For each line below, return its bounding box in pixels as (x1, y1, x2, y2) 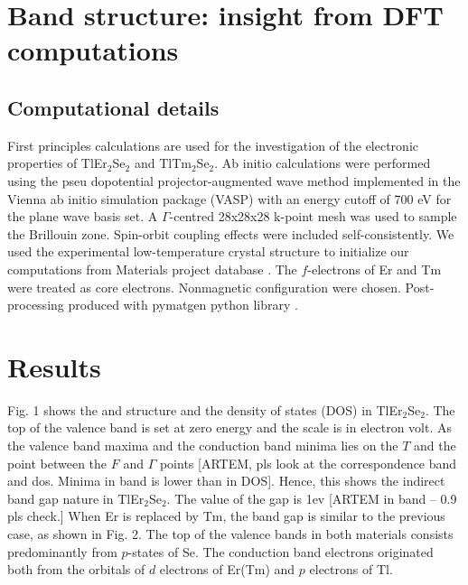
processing (7, 295, 64, 314)
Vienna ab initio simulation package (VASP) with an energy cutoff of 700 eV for (7, 189, 452, 208)
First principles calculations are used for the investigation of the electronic (7, 135, 418, 154)
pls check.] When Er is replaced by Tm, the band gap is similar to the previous (7, 506, 445, 525)
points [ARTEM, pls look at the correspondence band (159, 453, 457, 472)
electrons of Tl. (309, 560, 393, 579)
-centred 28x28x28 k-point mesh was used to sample (169, 207, 457, 226)
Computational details (7, 93, 220, 121)
